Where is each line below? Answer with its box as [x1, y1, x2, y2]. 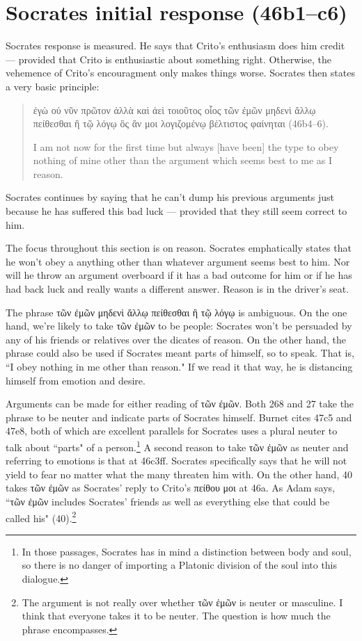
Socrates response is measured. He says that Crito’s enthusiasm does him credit [6, 38, 345, 53]
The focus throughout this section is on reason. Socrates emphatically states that [6, 241, 352, 255]
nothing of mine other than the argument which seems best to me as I [33, 153, 333, 168]
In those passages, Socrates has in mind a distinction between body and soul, [22, 544, 352, 558]
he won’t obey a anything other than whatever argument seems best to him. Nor [6, 254, 350, 268]
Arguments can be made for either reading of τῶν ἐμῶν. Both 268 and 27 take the [6, 396, 354, 411]
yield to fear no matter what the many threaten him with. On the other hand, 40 [6, 466, 352, 481]
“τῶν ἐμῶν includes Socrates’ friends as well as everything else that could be [6, 494, 330, 508]
